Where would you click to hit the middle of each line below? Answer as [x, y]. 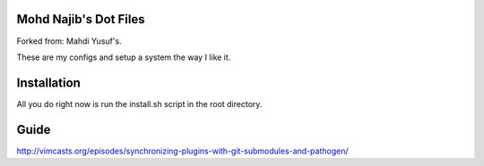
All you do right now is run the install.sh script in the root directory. [139, 104]
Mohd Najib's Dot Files [81, 19]
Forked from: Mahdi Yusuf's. [69, 41]
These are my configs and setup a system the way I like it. [124, 57]
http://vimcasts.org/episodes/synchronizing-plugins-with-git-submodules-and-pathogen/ [182, 151]
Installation [48, 83]
